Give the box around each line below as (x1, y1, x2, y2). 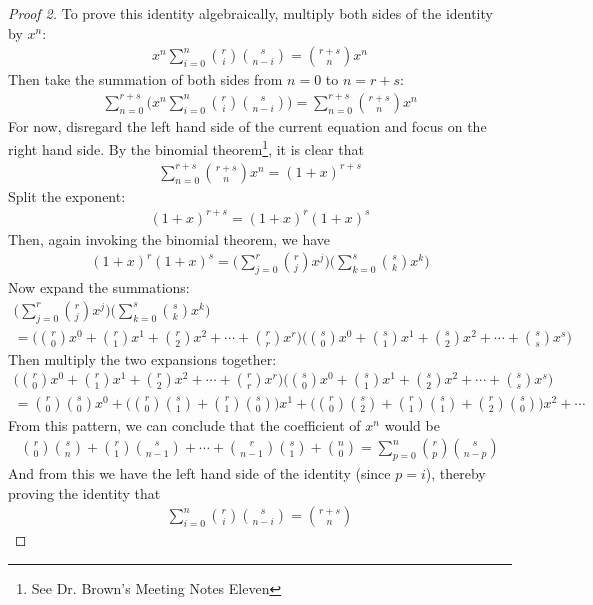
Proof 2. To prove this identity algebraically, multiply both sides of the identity (8, 3, 493, 23)
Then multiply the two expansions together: (8, 348, 277, 369)
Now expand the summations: (8, 277, 190, 298)
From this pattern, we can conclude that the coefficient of (8, 414, 361, 435)
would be (384, 414, 440, 435)
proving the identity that (8, 482, 161, 503)
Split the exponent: (8, 185, 126, 206)
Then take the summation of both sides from (8, 69, 283, 90)
